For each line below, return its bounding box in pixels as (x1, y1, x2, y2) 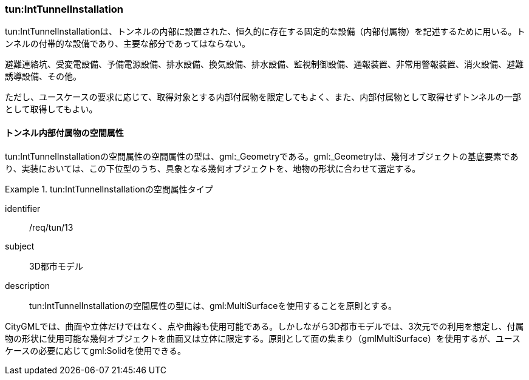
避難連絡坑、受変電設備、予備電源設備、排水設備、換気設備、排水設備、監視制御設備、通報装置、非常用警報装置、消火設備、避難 (5, 59, 524, 70)
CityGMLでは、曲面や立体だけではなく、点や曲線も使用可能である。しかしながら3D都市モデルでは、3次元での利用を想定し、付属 (5, 321, 524, 331)
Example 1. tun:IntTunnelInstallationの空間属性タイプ (5, 183, 213, 194)
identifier (5, 203, 41, 214)
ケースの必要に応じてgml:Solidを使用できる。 (5, 345, 186, 356)
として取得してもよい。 (5, 104, 98, 115)
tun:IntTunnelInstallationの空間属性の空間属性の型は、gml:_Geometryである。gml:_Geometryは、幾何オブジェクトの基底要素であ (5, 151, 519, 161)
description (5, 280, 50, 291)
